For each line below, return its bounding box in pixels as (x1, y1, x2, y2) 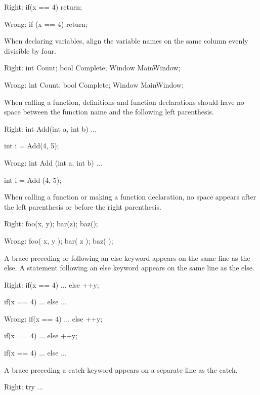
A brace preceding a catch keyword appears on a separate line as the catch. (4, 364, 238, 375)
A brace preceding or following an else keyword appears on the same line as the (4, 252, 250, 263)
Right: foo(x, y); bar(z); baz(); (4, 218, 98, 229)
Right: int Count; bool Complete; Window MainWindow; (4, 62, 181, 73)
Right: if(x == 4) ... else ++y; (4, 279, 99, 290)
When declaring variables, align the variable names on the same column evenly (4, 35, 248, 46)
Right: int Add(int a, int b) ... (4, 123, 97, 134)
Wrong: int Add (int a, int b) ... (4, 157, 103, 168)
